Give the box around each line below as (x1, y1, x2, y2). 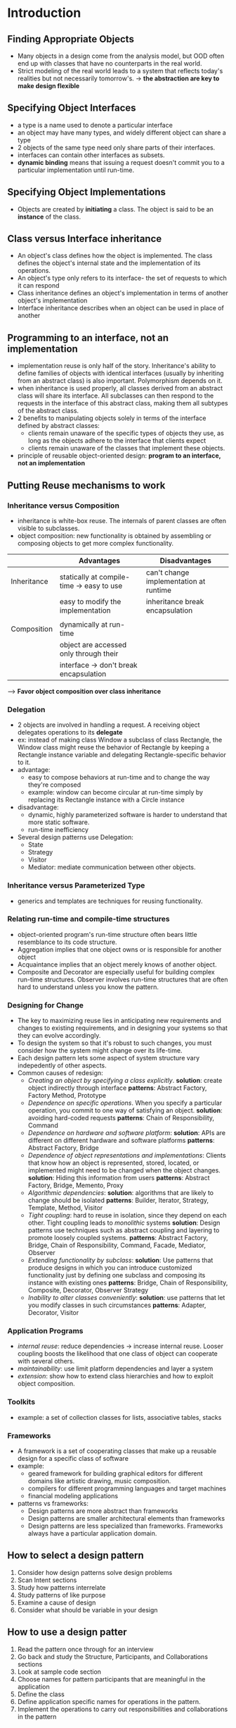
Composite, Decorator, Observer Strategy (27, 1286, 149, 1294)
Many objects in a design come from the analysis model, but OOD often (17, 51, 225, 60)
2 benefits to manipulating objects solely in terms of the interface (17, 414, 206, 422)
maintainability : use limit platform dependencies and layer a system (17, 1364, 214, 1373)
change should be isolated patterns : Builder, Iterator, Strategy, (27, 1196, 209, 1205)
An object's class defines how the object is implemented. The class (17, 252, 213, 260)
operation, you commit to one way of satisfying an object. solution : (27, 1106, 223, 1115)
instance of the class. (17, 212, 81, 221)
